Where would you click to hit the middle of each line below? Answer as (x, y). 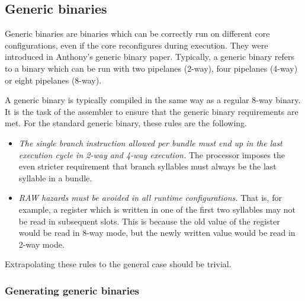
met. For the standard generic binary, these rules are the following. (126, 123)
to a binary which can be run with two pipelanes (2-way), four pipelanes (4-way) (151, 68)
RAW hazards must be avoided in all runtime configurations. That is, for (150, 198)
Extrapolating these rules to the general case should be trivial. (118, 264)
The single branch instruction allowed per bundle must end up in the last (150, 143)
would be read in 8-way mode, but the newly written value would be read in (157, 233)
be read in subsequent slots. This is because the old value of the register (149, 221)
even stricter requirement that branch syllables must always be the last (147, 166)
